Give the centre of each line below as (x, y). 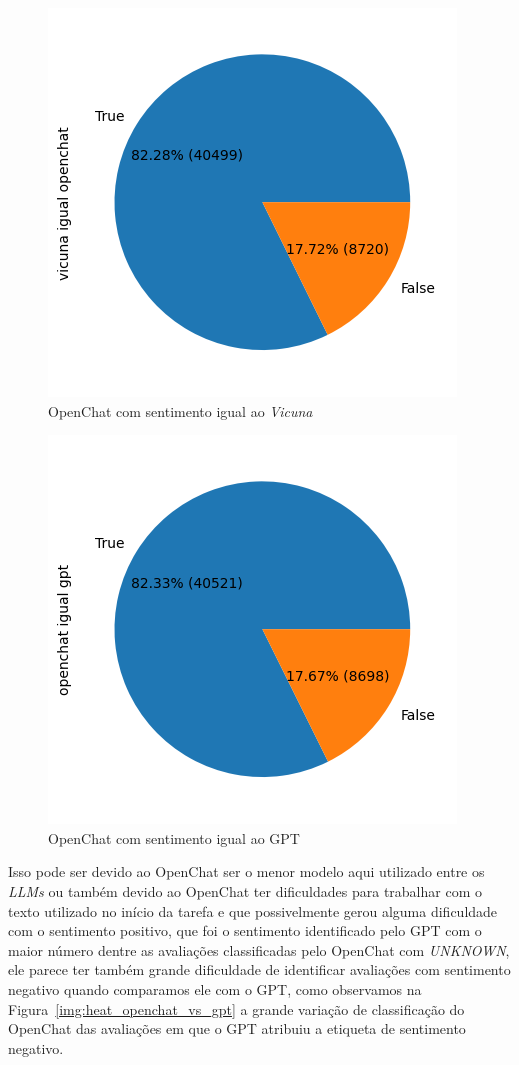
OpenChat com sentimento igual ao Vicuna (180, 410)
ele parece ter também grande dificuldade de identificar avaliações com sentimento (259, 969)
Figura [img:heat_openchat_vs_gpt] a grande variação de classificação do (236, 1008)
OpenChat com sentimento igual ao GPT (174, 837)
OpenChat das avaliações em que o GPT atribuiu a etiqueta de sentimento (237, 1028)
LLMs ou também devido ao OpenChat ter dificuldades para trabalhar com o (245, 890)
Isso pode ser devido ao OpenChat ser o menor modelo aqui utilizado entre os (246, 871)
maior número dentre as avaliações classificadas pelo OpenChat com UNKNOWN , (259, 949)
